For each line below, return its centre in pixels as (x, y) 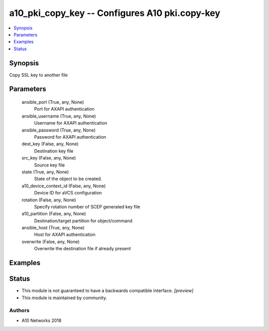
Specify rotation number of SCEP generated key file (87, 206)
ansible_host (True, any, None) (53, 228)
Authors (19, 311)
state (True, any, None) (45, 171)
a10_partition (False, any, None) (54, 214)
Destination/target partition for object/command (83, 221)
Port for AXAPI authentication (64, 109)
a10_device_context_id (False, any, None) (64, 186)
